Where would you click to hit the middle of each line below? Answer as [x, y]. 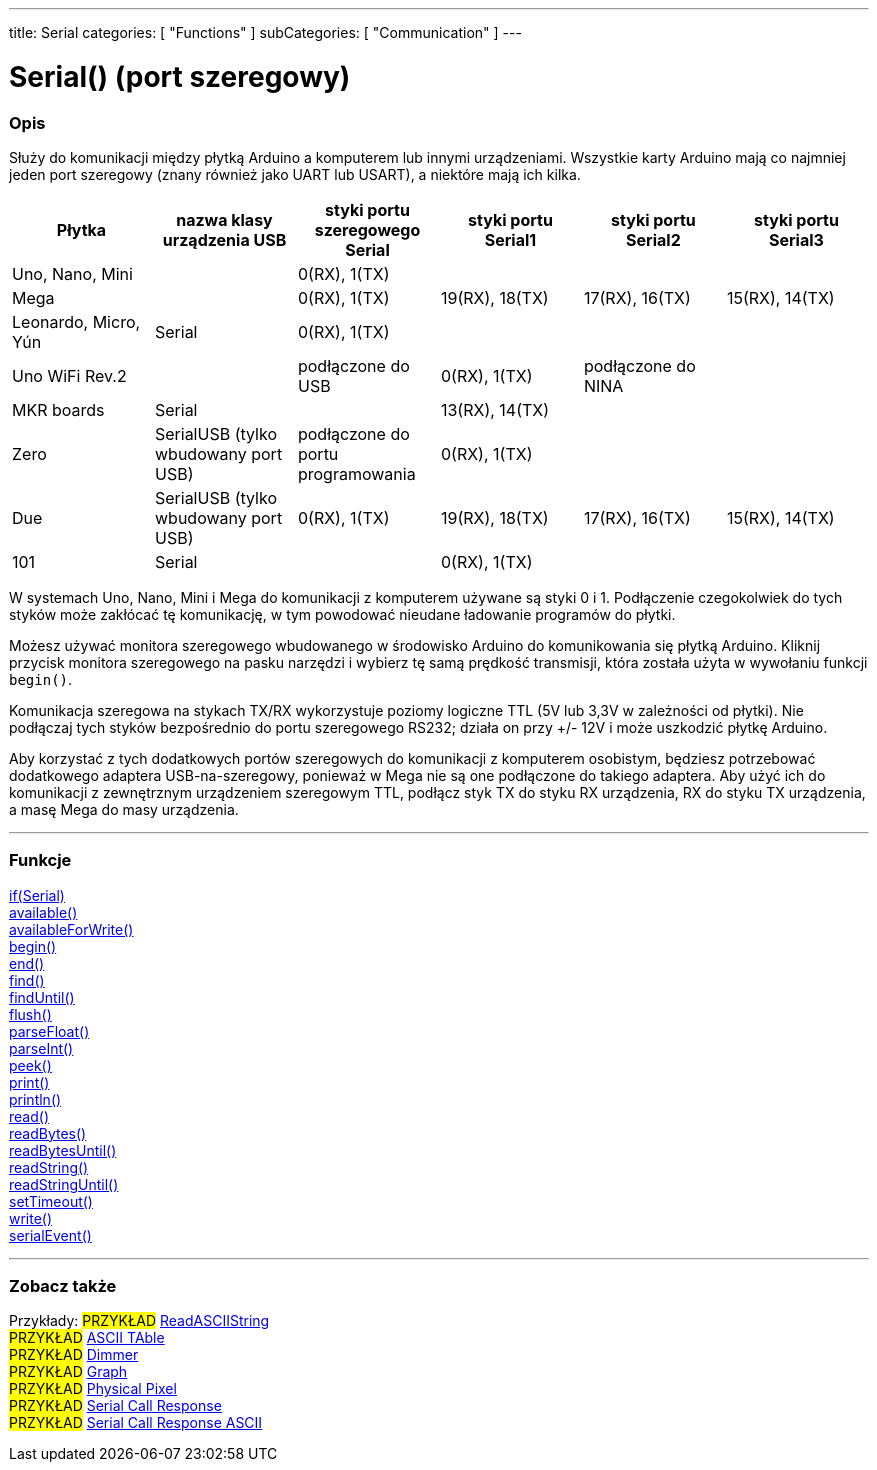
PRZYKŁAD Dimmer [74, 1355]
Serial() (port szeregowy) [180, 76]
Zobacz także [63, 1286]
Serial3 [796, 239]
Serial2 [653, 239]
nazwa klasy [224, 219]
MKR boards [58, 409]
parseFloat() [49, 1031]
